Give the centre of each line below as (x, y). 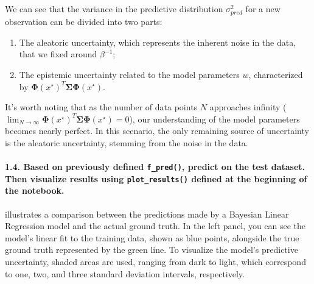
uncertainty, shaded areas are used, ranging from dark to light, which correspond (155, 261)
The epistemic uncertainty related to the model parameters (129, 74)
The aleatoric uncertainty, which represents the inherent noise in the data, (158, 42)
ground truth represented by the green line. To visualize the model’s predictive (152, 250)
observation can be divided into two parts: (84, 22)
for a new (263, 9)
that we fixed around (58, 54)
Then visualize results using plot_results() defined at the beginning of (156, 178)
